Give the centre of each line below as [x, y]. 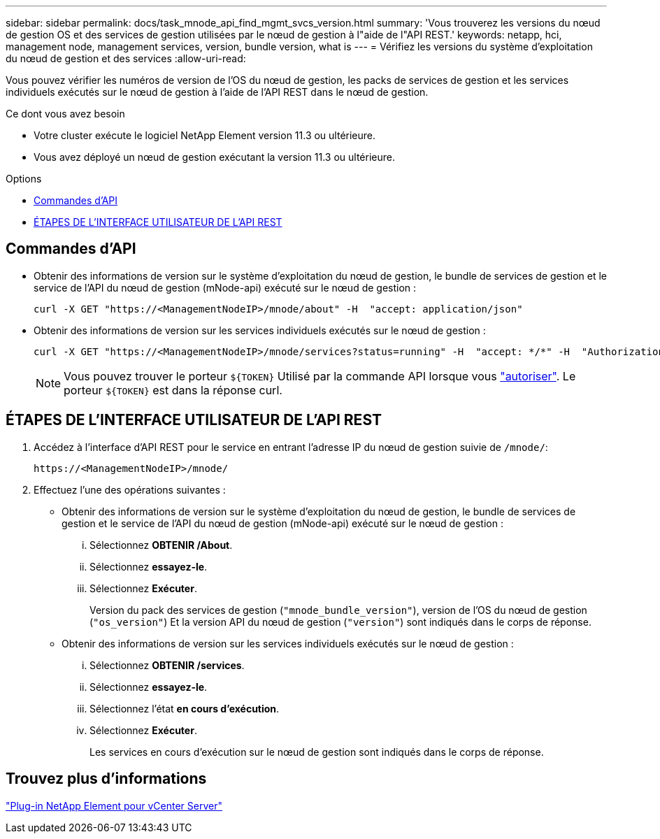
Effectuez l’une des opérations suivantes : [130, 489]
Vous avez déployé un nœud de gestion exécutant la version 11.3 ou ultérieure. [214, 157]
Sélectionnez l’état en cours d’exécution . [185, 708]
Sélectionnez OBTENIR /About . [161, 545]
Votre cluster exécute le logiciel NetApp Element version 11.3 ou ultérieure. [205, 135]
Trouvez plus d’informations [106, 779]
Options [24, 179]
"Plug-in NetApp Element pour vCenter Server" [114, 805]
